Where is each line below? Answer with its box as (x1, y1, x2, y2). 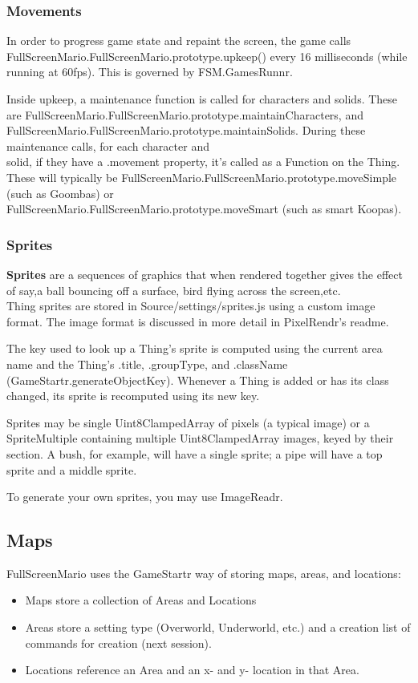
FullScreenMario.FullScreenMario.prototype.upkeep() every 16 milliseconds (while (6, 47, 408, 64)
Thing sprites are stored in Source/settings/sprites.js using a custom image (6, 297, 375, 314)
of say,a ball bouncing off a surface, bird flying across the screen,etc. (6, 281, 341, 298)
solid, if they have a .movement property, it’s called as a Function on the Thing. (6, 153, 400, 170)
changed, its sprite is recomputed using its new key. (6, 387, 260, 404)
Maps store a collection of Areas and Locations (25, 592, 257, 608)
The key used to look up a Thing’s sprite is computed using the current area (6, 340, 383, 357)
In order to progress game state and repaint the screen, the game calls (6, 32, 351, 49)
